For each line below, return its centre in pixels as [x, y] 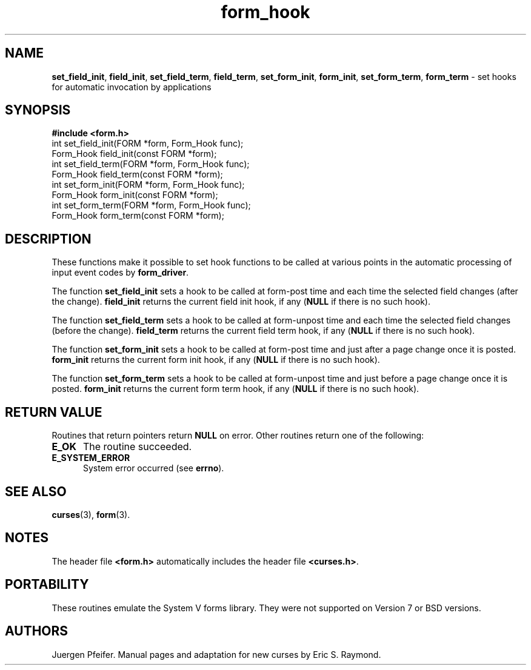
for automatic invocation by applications [132, 87]
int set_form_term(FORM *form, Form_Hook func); [151, 205]
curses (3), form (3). [91, 514]
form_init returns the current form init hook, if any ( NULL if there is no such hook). [216, 360]
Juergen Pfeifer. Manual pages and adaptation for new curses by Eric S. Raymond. [216, 654]
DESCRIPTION [48, 239]
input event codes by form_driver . [120, 273]
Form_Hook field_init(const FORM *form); [134, 154]
